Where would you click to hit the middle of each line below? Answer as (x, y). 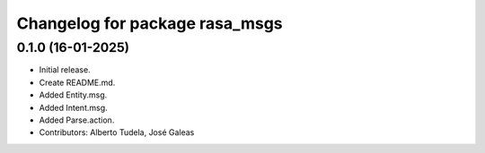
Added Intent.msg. (73, 107)
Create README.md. (77, 82)
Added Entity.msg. (73, 95)
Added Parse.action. (77, 120)
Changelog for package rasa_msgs (150, 23)
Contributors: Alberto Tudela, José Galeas (117, 132)
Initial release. (65, 70)
